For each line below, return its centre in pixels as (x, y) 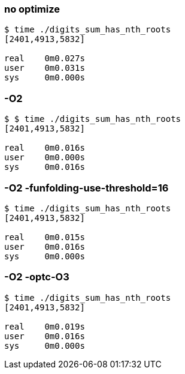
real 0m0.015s (45, 237)
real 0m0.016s (45, 148)
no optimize (32, 9)
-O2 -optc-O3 (37, 277)
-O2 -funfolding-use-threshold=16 (87, 188)
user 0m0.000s (45, 158)
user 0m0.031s (45, 68)
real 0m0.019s (45, 326)
